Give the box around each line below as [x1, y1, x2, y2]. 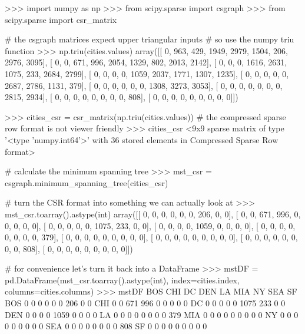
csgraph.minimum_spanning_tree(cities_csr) [5, 176, 168, 189]
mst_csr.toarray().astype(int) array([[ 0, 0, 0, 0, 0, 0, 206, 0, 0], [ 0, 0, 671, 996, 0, [5, 207, 301, 220]
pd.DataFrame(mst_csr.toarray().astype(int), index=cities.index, [5, 273, 240, 286]
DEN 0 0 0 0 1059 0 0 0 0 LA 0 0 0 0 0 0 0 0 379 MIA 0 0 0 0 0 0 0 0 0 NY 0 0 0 [5, 308, 299, 320]
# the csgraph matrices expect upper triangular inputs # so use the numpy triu [5, 33, 294, 45]
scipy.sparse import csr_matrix [5, 13, 117, 25]
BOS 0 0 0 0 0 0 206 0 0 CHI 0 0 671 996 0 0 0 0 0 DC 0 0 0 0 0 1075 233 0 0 [5, 297, 286, 309]
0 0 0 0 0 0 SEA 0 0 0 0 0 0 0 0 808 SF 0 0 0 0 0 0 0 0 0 [5, 320, 207, 332]
